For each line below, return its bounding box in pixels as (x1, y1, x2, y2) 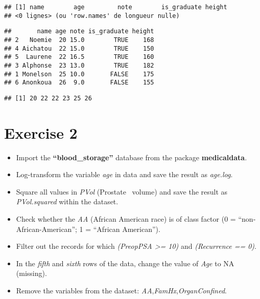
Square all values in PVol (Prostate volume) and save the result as (16, 186, 228, 197)
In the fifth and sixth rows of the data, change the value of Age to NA (16, 258, 234, 268)
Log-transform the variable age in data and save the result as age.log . (16, 169, 233, 180)
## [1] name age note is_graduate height (4, 4, 227, 11)
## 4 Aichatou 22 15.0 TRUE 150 (4, 45, 154, 52)
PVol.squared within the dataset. (16, 196, 119, 207)
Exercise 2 (4, 122, 78, 143)
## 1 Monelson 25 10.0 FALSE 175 (4, 70, 154, 78)
